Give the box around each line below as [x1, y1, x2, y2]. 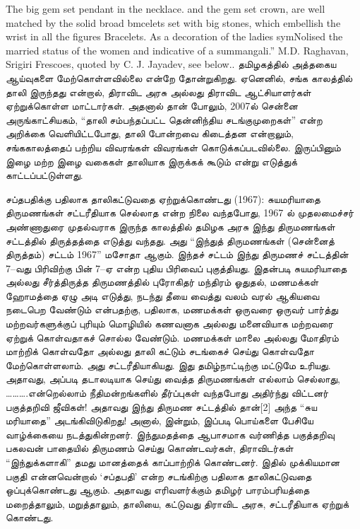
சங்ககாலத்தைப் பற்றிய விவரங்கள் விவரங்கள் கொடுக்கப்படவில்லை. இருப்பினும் [6, 139, 341, 154]
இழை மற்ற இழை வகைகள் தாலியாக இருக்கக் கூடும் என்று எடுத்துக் [6, 153, 297, 168]
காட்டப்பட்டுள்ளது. [6, 168, 83, 182]
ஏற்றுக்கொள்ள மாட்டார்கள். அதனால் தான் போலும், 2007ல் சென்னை [6, 98, 298, 113]
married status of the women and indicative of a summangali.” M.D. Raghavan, [6, 42, 349, 57]
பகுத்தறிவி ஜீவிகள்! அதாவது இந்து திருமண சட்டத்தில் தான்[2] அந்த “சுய [6, 399, 318, 414]
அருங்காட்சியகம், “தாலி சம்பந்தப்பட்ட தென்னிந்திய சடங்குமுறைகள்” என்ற [6, 112, 323, 127]
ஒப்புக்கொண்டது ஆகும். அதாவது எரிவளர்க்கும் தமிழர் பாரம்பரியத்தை [6, 482, 310, 497]
